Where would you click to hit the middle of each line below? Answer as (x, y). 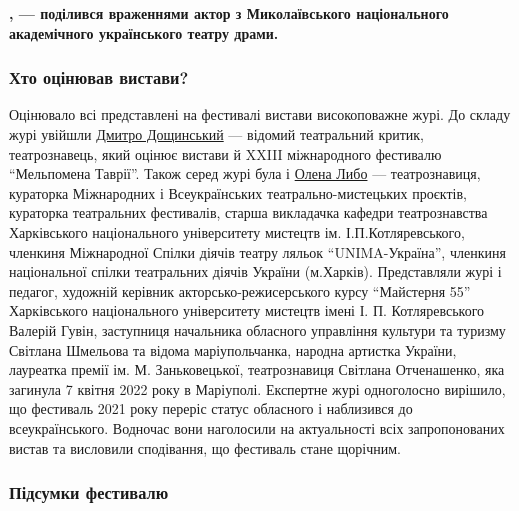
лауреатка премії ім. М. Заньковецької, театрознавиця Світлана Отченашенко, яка (257, 369)
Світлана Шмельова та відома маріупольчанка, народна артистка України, (233, 349)
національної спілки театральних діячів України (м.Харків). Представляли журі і (255, 271)
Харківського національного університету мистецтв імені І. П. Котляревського (247, 310)
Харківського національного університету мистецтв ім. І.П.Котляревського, (237, 231)
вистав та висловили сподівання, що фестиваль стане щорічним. (205, 447)
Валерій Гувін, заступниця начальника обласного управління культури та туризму (257, 329)
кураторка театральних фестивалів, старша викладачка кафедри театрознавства (248, 212)
